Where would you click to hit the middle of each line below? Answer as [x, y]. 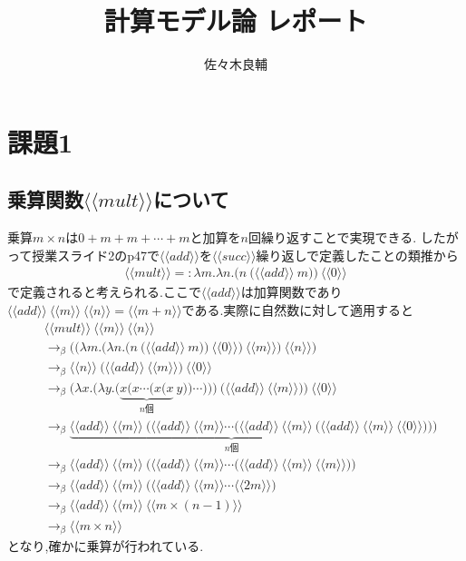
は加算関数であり [291, 292]
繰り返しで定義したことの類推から [357, 255]
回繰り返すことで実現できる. [332, 237]
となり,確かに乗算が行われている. [106, 546]
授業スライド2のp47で [96, 255]
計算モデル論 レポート [236, 20]
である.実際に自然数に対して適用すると [297, 309]
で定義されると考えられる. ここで [104, 292]
